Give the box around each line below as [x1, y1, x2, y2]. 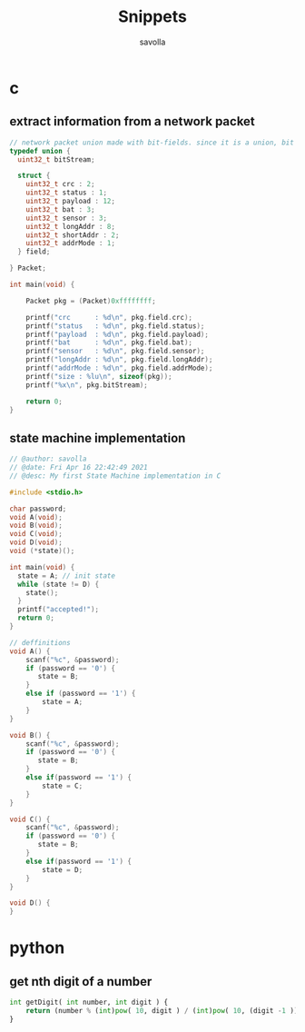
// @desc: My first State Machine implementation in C [9, 471, 221, 481]
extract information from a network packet [9, 114, 256, 129]
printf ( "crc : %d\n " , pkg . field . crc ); [25, 313, 193, 322]
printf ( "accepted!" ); [17, 605, 100, 614]
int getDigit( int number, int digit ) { [9, 997, 169, 1007]
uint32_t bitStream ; [17, 154, 95, 164]
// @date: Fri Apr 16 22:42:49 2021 [9, 463, 148, 472]
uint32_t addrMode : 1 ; [25, 239, 116, 248]
